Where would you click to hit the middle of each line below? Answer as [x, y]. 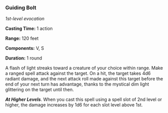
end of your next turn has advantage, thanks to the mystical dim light [77, 84]
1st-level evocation [25, 19]
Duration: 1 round [24, 58]
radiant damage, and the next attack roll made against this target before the [84, 79]
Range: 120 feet [22, 38]
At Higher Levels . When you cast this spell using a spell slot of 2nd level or [84, 100]
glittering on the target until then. [40, 90]
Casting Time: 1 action [29, 29]
